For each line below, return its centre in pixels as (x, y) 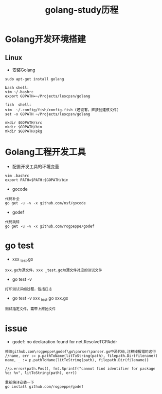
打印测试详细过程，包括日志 (29, 289)
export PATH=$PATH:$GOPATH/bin (37, 180)
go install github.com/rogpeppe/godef (44, 387)
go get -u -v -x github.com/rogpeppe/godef (50, 226)
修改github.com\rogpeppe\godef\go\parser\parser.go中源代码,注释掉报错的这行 (81, 352)
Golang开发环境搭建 (45, 39)
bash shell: (17, 88)
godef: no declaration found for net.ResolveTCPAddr (65, 342)
